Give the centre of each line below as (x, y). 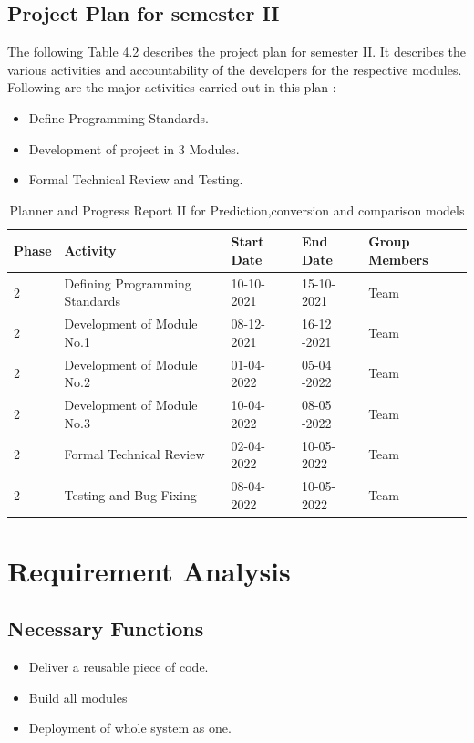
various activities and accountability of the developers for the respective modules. (235, 69)
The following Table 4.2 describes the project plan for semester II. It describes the (237, 52)
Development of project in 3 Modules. (134, 148)
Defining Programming (128, 283)
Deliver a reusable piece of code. (118, 667)
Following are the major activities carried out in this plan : (172, 87)
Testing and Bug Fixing (130, 494)
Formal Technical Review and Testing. (136, 179)
